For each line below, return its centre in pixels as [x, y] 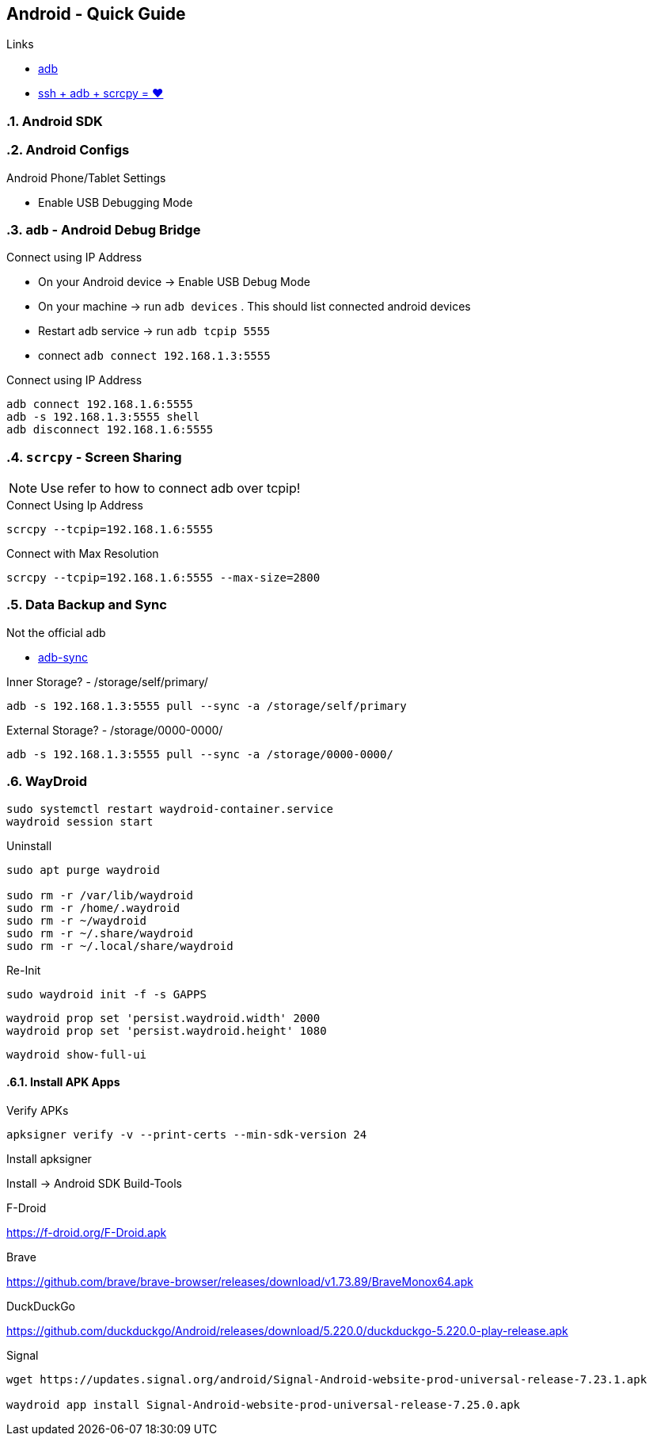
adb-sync [63, 657]
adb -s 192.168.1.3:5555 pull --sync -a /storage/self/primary [207, 706]
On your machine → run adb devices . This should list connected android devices [254, 307]
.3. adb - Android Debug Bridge [104, 229]
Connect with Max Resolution [83, 554]
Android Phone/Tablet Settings [86, 177]
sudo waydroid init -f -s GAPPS [106, 994]
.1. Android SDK [55, 121]
